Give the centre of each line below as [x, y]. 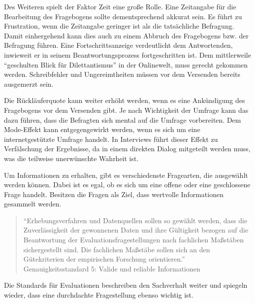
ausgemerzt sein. [29, 84]
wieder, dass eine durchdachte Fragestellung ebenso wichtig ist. [99, 295]
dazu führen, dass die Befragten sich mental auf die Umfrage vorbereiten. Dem [123, 119]
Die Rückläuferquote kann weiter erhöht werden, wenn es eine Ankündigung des [125, 100]
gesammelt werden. [33, 204]
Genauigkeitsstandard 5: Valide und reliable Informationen [112, 268]
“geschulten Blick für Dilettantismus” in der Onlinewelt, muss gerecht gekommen [126, 64]
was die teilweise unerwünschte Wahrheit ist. [71, 158]
